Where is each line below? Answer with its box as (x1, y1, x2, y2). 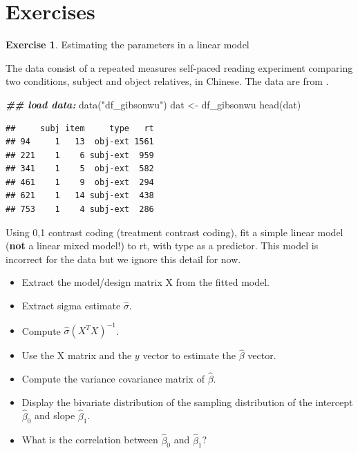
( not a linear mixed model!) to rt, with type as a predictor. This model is (6, 238, 319, 253)
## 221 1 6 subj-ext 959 (6, 150, 154, 160)
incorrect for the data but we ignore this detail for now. (6, 251, 241, 266)
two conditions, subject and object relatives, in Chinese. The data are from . (6, 74, 329, 88)
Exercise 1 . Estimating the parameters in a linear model (6, 37, 249, 52)
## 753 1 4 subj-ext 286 (6, 204, 154, 215)
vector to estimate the (142, 348, 236, 363)
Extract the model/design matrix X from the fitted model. (21, 275, 270, 289)
